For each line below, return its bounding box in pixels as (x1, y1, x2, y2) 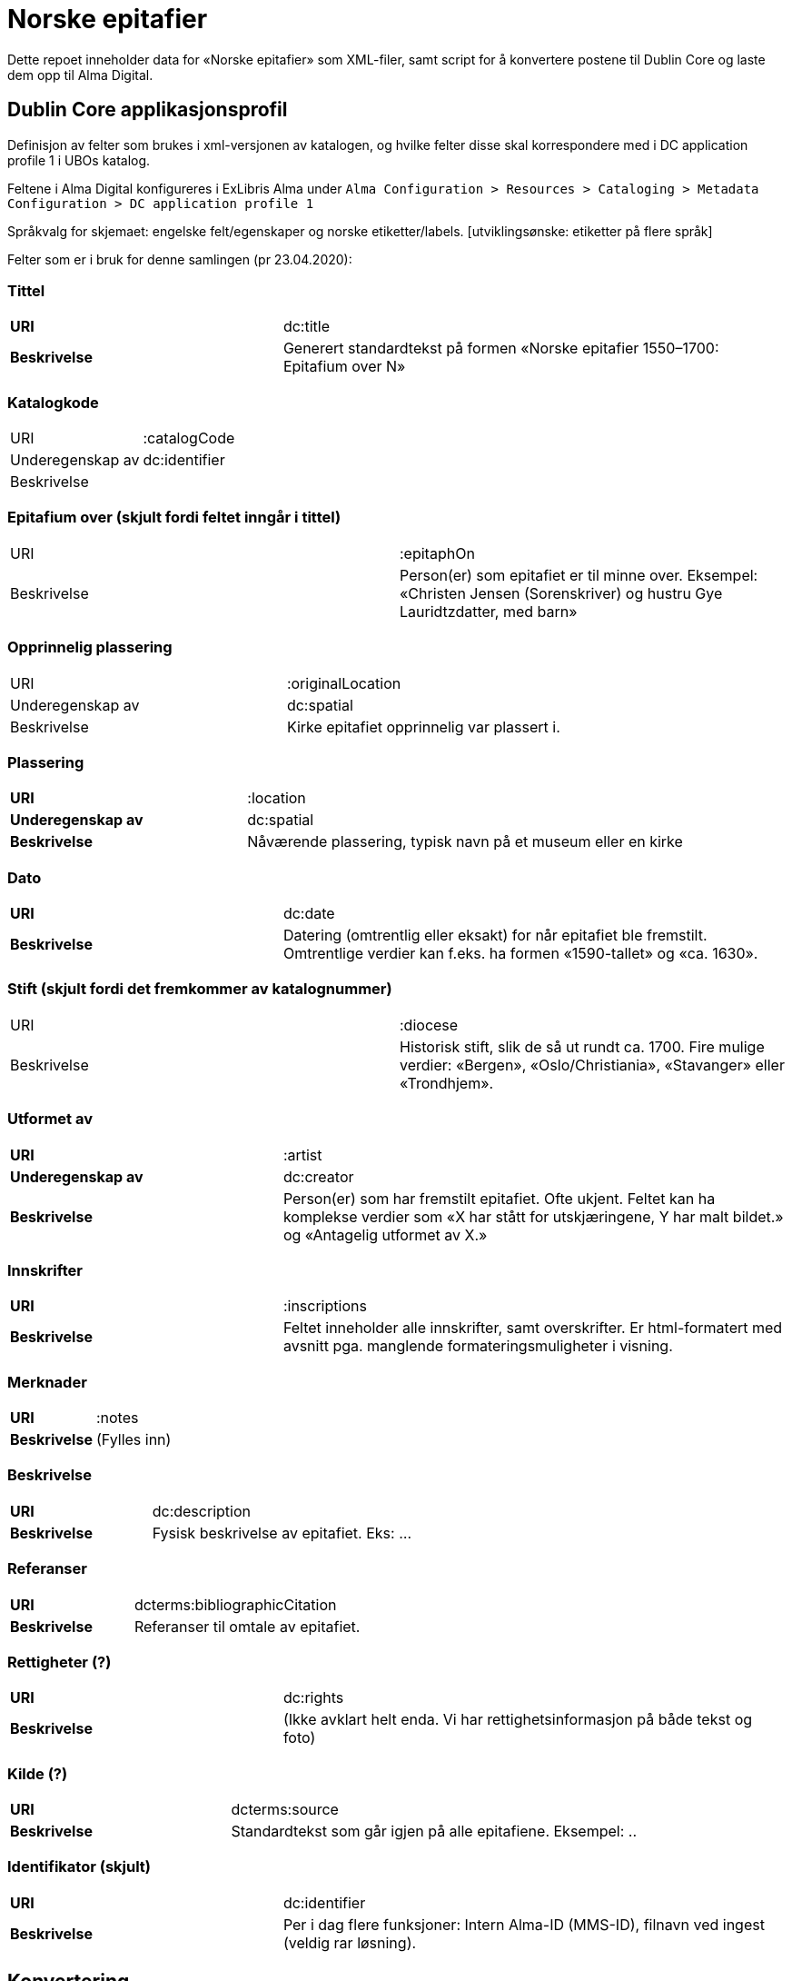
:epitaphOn (400, 543, 475, 562)
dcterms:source (231, 1800, 339, 1819)
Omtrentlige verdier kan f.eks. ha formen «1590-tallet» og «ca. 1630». (282, 944, 758, 963)
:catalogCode (143, 429, 235, 448)
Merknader (7, 1372, 87, 1391)
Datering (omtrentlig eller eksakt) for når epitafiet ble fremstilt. (282, 926, 708, 945)
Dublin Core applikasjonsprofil (7, 98, 288, 122)
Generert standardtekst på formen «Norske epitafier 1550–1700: (282, 339, 719, 358)
